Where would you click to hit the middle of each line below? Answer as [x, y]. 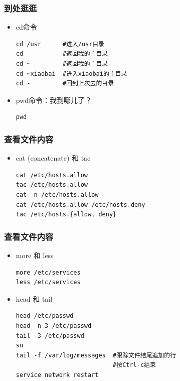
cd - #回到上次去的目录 [65, 84]
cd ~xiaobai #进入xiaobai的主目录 [71, 74]
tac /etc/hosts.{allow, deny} [66, 215]
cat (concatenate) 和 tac [53, 158]
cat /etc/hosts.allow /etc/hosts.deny [80, 205]
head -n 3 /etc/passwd [54, 326]
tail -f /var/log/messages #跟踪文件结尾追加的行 [96, 355]
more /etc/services [48, 272]
